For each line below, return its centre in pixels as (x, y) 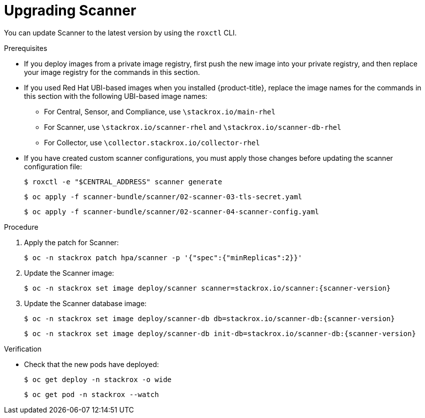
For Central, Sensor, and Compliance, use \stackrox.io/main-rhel (160, 111)
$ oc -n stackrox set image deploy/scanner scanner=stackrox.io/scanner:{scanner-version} (207, 288)
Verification (23, 349)
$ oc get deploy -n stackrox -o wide (98, 379)
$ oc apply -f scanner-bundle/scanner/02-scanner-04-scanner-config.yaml (172, 211)
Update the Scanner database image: (85, 303)
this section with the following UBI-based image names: (116, 96)
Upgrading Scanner (70, 10)
